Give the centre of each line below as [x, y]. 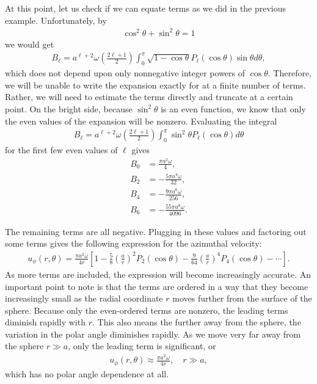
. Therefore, [290, 73]
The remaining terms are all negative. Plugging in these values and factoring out [156, 231]
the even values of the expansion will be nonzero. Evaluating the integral [141, 121]
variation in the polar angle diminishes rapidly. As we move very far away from [153, 334]
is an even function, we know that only [233, 108]
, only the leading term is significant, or [142, 346]
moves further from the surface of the [242, 298]
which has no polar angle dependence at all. [87, 373]
